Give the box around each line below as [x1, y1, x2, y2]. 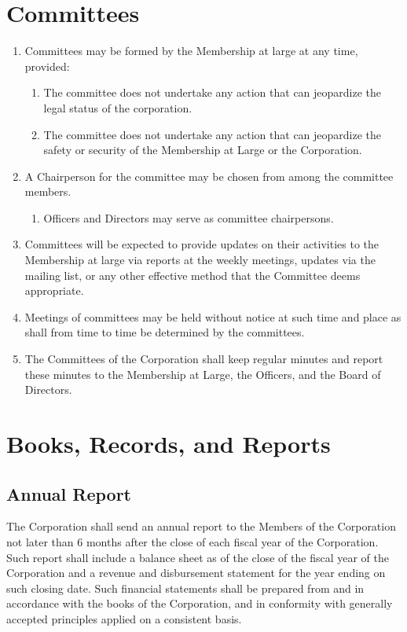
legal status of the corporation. [43, 99, 192, 116]
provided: [24, 57, 70, 74]
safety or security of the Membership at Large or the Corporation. [43, 141, 362, 158]
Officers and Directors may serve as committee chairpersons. [43, 209, 334, 226]
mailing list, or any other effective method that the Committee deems [24, 266, 361, 283]
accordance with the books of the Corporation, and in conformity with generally [6, 595, 393, 612]
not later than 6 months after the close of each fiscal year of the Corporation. [6, 533, 379, 549]
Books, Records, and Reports [6, 428, 331, 459]
